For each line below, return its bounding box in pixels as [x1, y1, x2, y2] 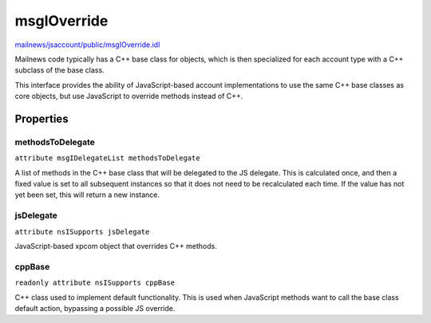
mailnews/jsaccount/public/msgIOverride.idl [14, 40, 160, 49]
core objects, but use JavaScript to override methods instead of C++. [14, 92, 243, 101]
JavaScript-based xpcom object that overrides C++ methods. [14, 241, 217, 250]
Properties [14, 112, 69, 125]
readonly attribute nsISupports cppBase [14, 278, 176, 287]
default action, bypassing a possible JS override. [14, 303, 176, 313]
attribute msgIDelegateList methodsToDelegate [14, 154, 200, 163]
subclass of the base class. [14, 65, 105, 75]
